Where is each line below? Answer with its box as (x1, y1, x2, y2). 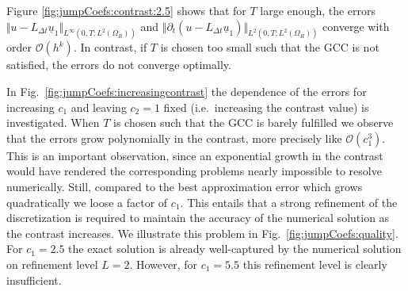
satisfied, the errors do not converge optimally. (6, 56, 231, 73)
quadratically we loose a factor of (6, 193, 168, 210)
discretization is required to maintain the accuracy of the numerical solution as (6, 209, 390, 226)
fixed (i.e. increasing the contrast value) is (163, 98, 369, 115)
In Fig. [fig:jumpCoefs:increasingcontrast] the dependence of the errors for (6, 83, 367, 100)
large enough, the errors (260, 2, 376, 18)
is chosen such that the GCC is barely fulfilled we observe (113, 114, 394, 131)
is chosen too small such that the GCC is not (160, 39, 379, 56)
